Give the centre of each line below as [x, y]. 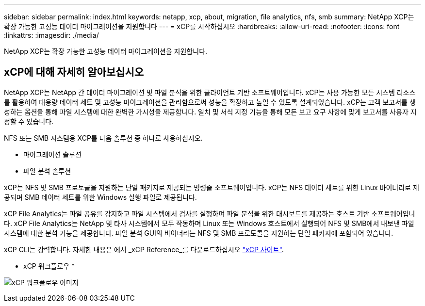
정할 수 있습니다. [29, 121]
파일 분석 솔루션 [47, 171]
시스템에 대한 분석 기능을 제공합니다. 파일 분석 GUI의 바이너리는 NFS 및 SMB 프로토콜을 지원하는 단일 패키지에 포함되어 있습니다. [199, 233]
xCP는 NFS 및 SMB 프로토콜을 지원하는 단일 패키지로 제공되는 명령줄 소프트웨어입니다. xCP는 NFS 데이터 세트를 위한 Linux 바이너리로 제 [212, 187]
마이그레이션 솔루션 [52, 154]
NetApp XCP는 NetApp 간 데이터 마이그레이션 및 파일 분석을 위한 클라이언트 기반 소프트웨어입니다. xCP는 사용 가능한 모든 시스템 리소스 [210, 92]
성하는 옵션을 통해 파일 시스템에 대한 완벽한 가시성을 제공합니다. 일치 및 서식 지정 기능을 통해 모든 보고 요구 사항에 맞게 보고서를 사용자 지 [210, 112]
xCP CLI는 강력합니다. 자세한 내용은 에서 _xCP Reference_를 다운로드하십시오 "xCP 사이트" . [144, 249]
